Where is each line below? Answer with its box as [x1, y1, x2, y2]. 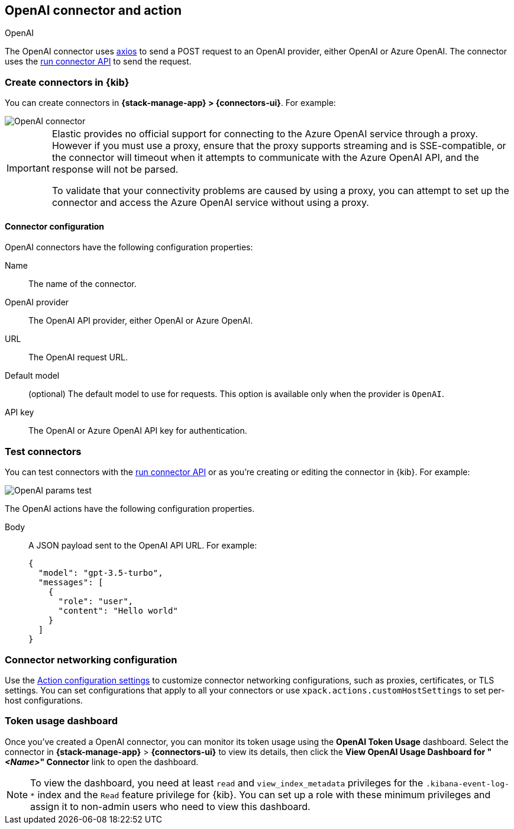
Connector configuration [5, 221, 104, 231]
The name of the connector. [28, 279, 137, 289]
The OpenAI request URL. [28, 352, 128, 363]
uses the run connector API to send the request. [5, 56, 192, 67]
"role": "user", [58, 596, 134, 607]
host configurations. [5, 695, 83, 705]
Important [7, 162, 50, 175]
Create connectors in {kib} [5, 76, 130, 88]
